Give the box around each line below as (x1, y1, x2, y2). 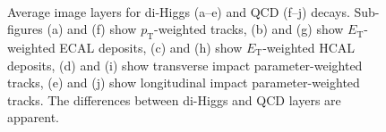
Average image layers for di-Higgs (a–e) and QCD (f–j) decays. (7, 2, 350, 21)
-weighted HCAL (262, 37, 356, 56)
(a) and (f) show (47, 20, 137, 38)
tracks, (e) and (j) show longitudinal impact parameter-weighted (7, 73, 360, 92)
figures (7, 20, 43, 38)
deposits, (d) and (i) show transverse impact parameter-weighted (7, 55, 363, 74)
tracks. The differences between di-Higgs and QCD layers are (7, 90, 341, 109)
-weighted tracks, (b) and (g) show (154, 20, 344, 38)
